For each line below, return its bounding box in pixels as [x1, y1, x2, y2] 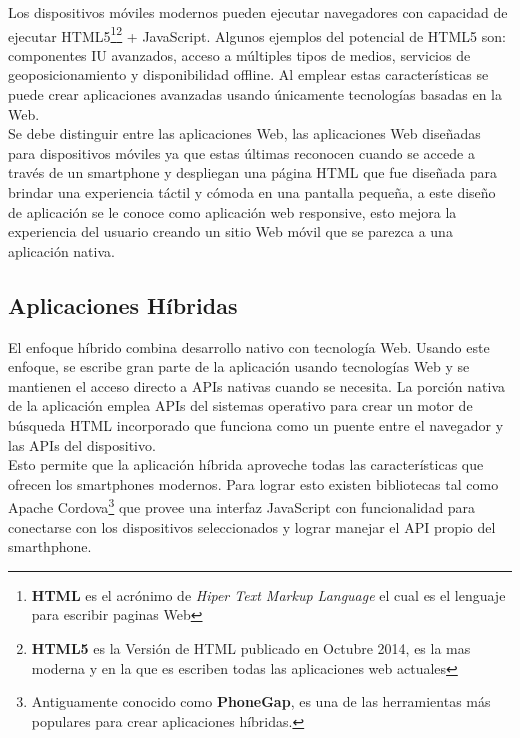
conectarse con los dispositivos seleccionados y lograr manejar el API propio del [8, 516, 496, 537]
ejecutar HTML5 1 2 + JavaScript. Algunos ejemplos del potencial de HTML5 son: [8, 22, 506, 46]
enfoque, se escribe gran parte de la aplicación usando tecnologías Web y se [8, 356, 470, 377]
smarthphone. [8, 536, 92, 557]
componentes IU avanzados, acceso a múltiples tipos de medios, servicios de [8, 44, 471, 65]
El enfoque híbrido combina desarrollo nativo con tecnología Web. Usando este [8, 336, 490, 357]
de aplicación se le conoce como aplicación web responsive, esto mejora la [8, 201, 457, 222]
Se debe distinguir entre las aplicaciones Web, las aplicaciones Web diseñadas [8, 123, 481, 144]
